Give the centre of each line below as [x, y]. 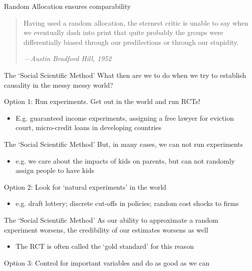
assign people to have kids [55, 170]
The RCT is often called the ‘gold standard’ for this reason [105, 246]
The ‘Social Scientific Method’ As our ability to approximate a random [111, 220]
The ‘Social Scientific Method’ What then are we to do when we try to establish [125, 75]
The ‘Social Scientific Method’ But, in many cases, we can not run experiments [124, 144]
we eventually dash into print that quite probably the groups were [123, 32]
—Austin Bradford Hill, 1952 [67, 58]
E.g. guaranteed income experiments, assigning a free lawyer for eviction [125, 118]
